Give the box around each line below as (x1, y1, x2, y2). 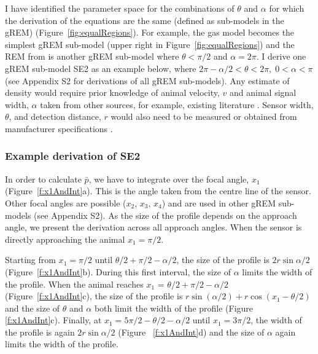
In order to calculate (5, 172, 82, 185)
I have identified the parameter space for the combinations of (5, 2, 235, 14)
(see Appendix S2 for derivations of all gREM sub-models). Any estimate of (5, 74, 290, 87)
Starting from (5, 253, 56, 266)
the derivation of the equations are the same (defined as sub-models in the (5, 14, 284, 26)
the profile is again (5, 325, 75, 338)
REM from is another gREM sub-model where (5, 50, 179, 63)
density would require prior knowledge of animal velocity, (5, 86, 220, 99)
